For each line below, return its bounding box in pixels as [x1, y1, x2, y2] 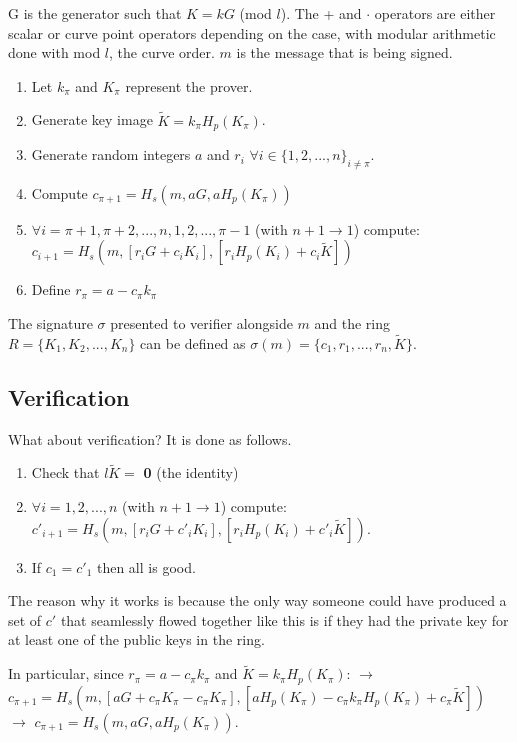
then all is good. [96, 556, 196, 577]
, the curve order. [109, 42, 215, 63]
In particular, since [8, 663, 124, 684]
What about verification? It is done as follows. [8, 428, 292, 449]
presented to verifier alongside [110, 313, 293, 334]
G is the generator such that [8, 3, 182, 23]
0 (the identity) [143, 462, 239, 483]
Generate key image [31, 109, 153, 130]
